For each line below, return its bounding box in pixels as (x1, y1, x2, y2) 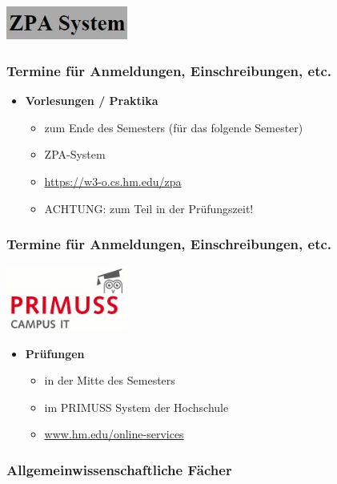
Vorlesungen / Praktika (25, 92, 158, 109)
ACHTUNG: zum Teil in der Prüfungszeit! (44, 200, 254, 216)
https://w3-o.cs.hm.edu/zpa (44, 172, 182, 189)
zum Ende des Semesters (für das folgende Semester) (44, 119, 303, 135)
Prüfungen (25, 345, 85, 361)
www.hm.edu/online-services (44, 426, 184, 442)
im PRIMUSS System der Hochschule (44, 398, 229, 415)
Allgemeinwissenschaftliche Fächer (6, 459, 232, 479)
